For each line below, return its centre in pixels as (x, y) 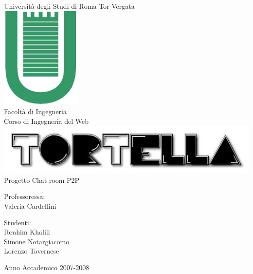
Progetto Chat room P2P (42, 180)
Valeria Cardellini (30, 205)
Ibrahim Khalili (27, 232)
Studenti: (18, 222)
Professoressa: (25, 196)
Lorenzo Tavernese (32, 251)
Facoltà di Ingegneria (35, 111)
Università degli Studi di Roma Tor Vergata (69, 6)
